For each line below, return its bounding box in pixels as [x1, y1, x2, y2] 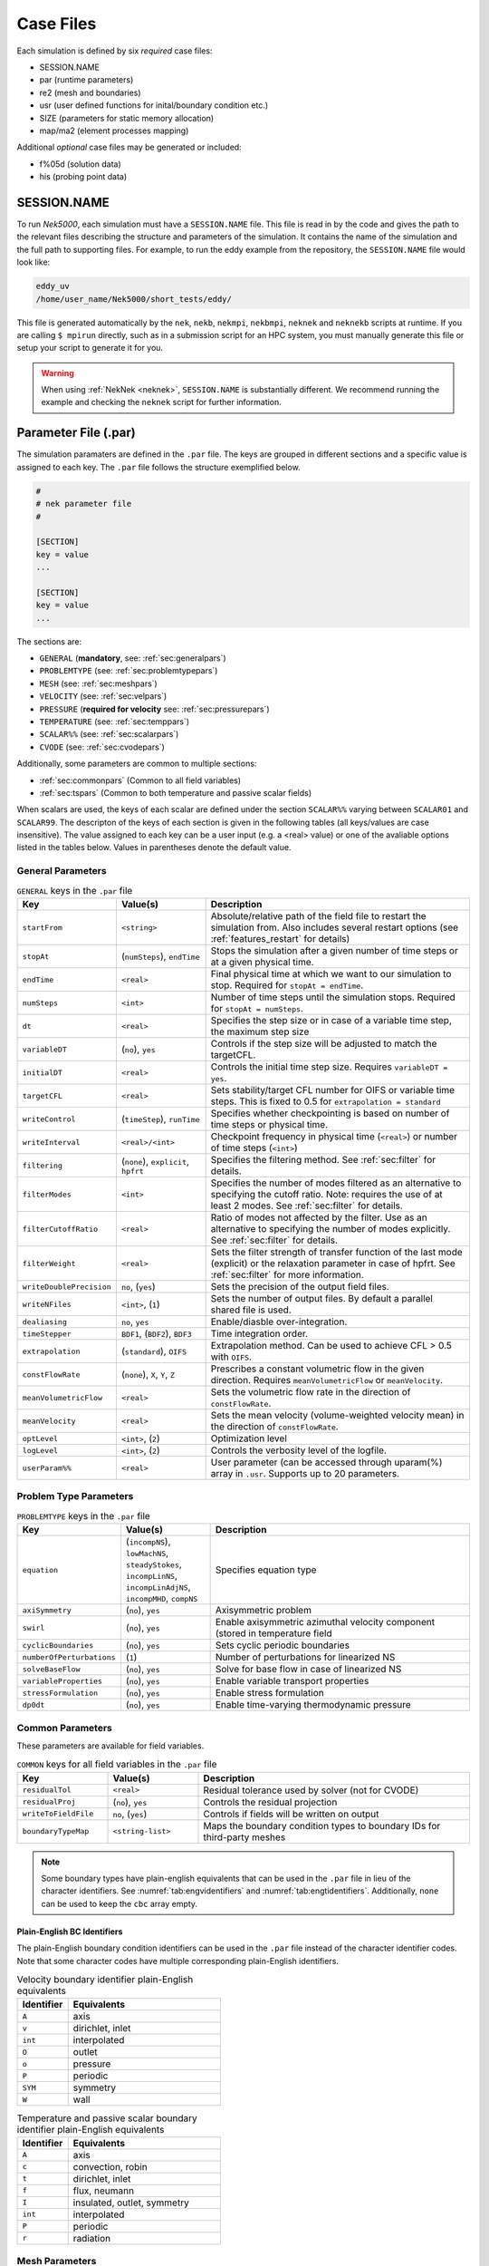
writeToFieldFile [22, 1809, 94, 1819]
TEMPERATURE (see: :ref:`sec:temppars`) [39, 716, 190, 727]
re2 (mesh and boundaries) [39, 87, 141, 98]
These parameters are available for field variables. [16, 1740, 205, 1751]
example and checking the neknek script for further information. [41, 397, 283, 408]
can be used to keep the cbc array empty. [41, 1898, 198, 1909]
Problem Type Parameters [16, 1490, 134, 1503]
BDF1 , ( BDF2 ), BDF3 [120, 1328, 192, 1340]
